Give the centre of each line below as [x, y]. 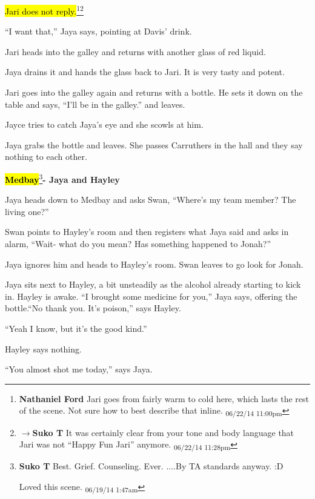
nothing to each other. [46, 157]
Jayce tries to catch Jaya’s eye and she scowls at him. [104, 124]
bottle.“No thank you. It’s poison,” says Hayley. [93, 308]
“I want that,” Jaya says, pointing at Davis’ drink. [98, 31]
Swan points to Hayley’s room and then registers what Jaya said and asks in [147, 232]
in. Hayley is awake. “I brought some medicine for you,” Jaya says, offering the [151, 296]
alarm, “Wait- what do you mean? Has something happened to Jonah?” [138, 244]
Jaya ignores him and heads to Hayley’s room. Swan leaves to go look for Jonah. [154, 264]
